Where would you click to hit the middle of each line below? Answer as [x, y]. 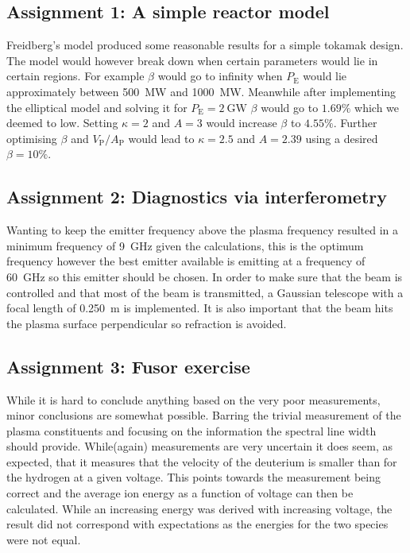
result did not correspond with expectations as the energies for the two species [197, 524]
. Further [355, 123]
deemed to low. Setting [62, 123]
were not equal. [44, 539]
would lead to [161, 138]
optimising [32, 138]
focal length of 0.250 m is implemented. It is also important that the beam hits [200, 308]
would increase [242, 123]
